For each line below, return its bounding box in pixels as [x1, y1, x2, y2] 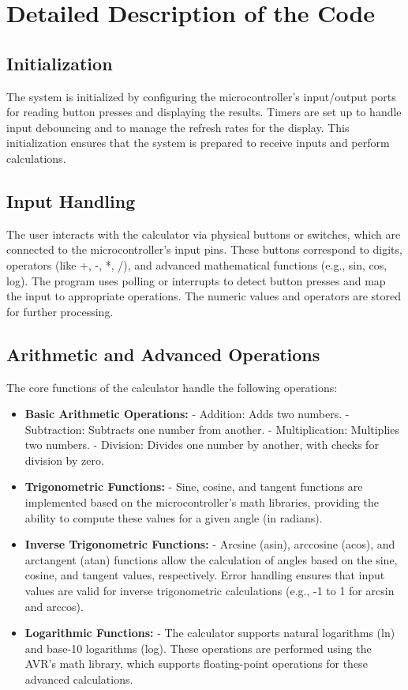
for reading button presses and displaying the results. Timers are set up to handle [6, 104, 402, 120]
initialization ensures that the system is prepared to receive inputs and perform [6, 134, 390, 151]
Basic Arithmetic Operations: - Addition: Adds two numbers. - [24, 405, 350, 422]
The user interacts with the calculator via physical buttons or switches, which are [6, 225, 401, 242]
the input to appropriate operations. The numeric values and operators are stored [6, 288, 401, 304]
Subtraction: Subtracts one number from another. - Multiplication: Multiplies [24, 420, 399, 437]
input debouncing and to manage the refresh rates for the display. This [6, 119, 350, 135]
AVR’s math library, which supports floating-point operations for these [24, 655, 368, 672]
